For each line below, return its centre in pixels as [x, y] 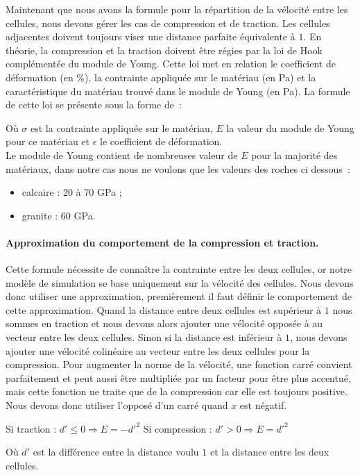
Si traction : [31, 428]
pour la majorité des [294, 155]
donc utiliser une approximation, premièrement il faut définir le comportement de [179, 296]
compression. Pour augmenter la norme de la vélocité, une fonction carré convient [179, 364]
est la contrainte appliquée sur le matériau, [122, 127]
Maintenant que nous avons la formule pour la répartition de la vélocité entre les [177, 9]
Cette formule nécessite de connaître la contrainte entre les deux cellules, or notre [179, 269]
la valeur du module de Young [290, 127]
